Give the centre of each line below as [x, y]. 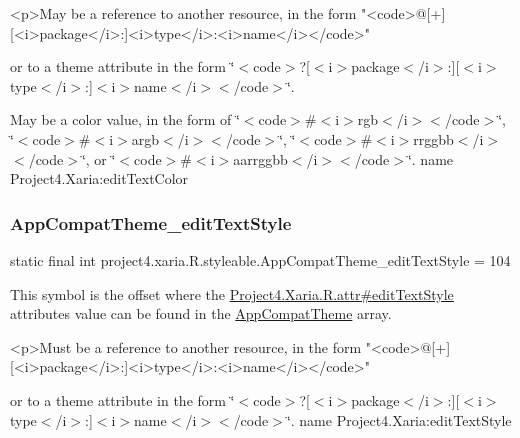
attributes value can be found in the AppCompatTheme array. [201, 313]
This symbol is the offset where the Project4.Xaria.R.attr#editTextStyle [232, 293]
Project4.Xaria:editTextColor [99, 178]
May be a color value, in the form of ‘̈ [125, 119]
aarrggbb [260, 158]
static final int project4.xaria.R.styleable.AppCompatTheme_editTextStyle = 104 [260, 259]
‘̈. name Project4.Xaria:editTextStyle [399, 419]
